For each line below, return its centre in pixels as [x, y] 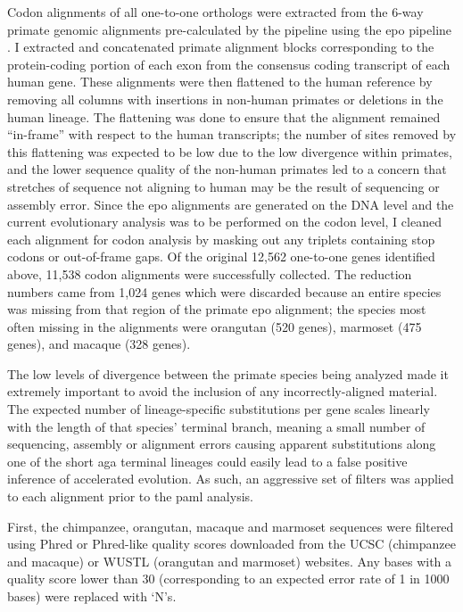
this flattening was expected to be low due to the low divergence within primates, [230, 151]
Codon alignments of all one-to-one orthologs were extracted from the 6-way [215, 12]
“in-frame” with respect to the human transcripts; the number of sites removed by [232, 134]
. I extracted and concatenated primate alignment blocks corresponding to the [221, 47]
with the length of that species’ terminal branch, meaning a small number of [216, 426]
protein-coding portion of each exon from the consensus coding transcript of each [229, 64]
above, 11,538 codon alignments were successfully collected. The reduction [210, 273]
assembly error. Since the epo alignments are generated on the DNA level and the [231, 204]
